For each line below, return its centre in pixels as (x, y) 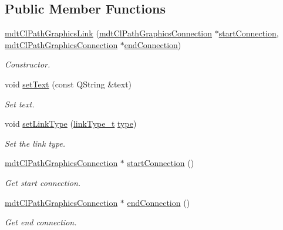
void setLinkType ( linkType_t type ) (71, 124)
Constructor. (28, 64)
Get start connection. (43, 182)
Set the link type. (35, 143)
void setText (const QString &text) (68, 84)
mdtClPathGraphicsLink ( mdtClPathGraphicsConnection (109, 33)
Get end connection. (41, 222)
